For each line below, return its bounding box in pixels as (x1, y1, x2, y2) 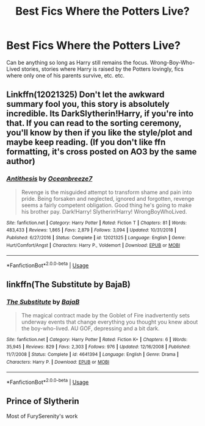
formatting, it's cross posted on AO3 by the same (6, 146, 197, 157)
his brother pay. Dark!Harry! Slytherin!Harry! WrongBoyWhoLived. (21, 208, 187, 215)
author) (6, 156, 35, 167)
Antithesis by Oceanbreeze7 (6, 175, 93, 183)
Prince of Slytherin (6, 396, 79, 406)
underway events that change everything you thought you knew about (21, 318, 198, 325)
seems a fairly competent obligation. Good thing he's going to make (21, 201, 192, 209)
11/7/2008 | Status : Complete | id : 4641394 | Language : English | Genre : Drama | (6, 351, 179, 358)
